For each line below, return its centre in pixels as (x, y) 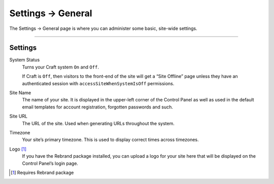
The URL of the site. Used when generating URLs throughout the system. (98, 123)
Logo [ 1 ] (18, 149)
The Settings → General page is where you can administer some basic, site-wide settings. (103, 28)
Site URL (19, 116)
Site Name (20, 93)
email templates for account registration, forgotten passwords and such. (98, 107)
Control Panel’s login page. (50, 163)
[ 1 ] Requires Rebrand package (42, 172)
